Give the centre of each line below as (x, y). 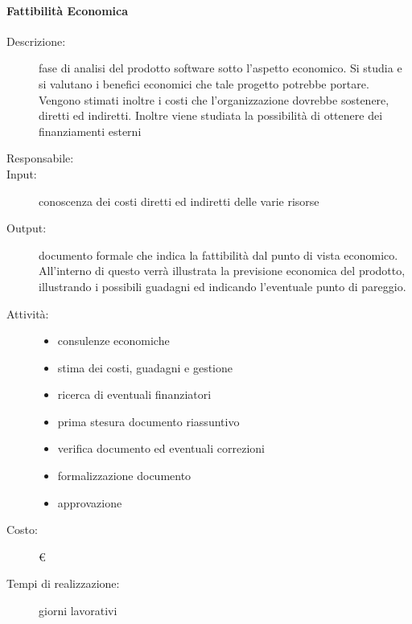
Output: (27, 228)
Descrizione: (36, 41)
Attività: (28, 313)
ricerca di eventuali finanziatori (134, 394)
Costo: (22, 530)
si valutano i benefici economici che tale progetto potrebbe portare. (204, 83)
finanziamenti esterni (90, 131)
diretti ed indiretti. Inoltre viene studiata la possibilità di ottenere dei (211, 115)
